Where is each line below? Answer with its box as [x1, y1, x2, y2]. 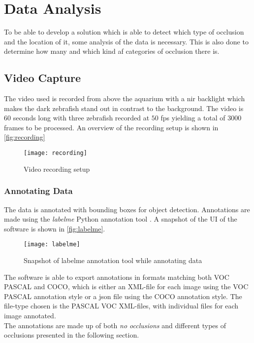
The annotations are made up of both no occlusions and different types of [4, 320, 226, 330]
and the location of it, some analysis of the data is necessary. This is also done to [4, 36, 249, 46]
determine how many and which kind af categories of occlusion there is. [4, 46, 220, 56]
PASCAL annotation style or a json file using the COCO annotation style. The [4, 291, 242, 301]
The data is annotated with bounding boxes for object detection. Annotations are [4, 204, 250, 214]
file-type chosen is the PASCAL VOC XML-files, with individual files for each [4, 301, 239, 311]
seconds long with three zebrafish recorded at [13, 113, 150, 123]
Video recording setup [24, 163, 90, 174]
